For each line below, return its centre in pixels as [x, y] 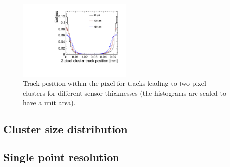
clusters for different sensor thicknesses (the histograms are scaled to [124, 93]
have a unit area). [49, 102]
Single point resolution [61, 157]
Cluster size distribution [66, 128]
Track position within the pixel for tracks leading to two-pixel [115, 83]
